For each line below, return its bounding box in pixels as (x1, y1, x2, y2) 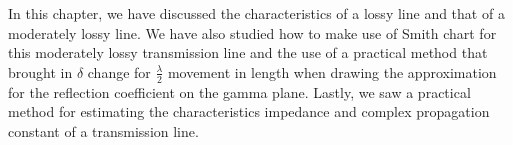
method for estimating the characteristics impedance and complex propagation (8, 101, 490, 122)
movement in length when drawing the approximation (167, 61, 497, 82)
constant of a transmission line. (8, 120, 199, 141)
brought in (8, 61, 73, 82)
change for (87, 61, 151, 82)
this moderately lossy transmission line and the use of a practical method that (8, 42, 488, 63)
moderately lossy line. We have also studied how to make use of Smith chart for (8, 22, 497, 43)
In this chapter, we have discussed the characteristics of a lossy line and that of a (8, 3, 505, 23)
